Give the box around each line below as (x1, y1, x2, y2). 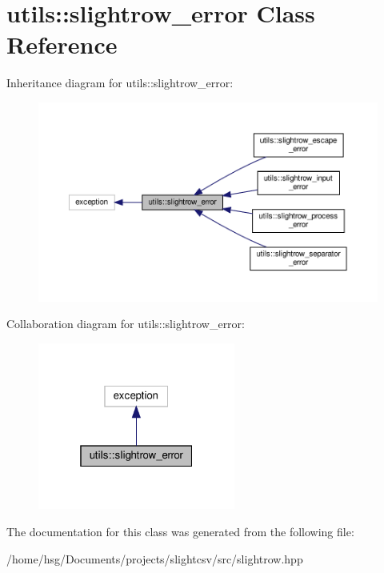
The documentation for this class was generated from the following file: (6, 523, 354, 540)
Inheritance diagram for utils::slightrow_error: (6, 74, 234, 91)
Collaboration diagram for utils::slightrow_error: (6, 315, 245, 332)
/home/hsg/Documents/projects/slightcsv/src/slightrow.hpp (6, 550, 303, 567)
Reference (6, 28, 118, 61)
